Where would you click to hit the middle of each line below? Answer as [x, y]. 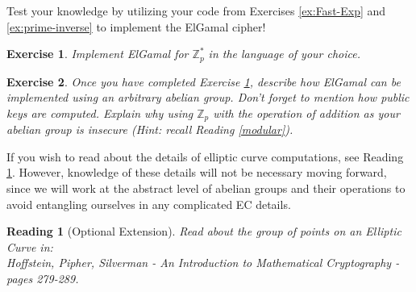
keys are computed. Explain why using [100, 113]
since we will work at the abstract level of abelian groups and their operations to [206, 188]
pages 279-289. [43, 279]
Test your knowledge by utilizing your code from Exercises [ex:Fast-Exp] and [196, 10]
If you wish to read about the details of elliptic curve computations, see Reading [205, 156]
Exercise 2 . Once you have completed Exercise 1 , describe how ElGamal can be [204, 81]
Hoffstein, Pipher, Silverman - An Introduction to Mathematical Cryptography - [203, 263]
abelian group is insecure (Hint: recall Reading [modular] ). [150, 129]
